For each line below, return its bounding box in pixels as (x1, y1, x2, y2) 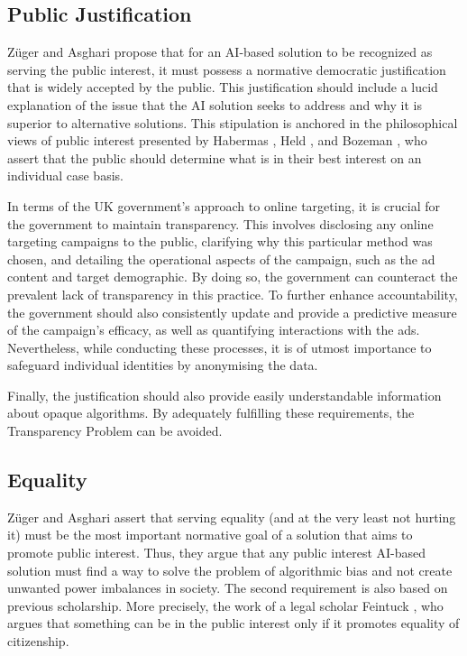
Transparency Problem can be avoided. (7, 421, 223, 440)
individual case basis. (7, 166, 124, 185)
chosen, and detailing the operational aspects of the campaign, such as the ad (7, 249, 435, 268)
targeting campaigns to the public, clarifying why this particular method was (7, 232, 433, 251)
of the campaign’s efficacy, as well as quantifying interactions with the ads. (7, 320, 420, 339)
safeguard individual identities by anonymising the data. (7, 356, 318, 374)
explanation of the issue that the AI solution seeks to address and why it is (7, 95, 422, 114)
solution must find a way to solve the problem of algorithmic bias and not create (7, 560, 453, 579)
